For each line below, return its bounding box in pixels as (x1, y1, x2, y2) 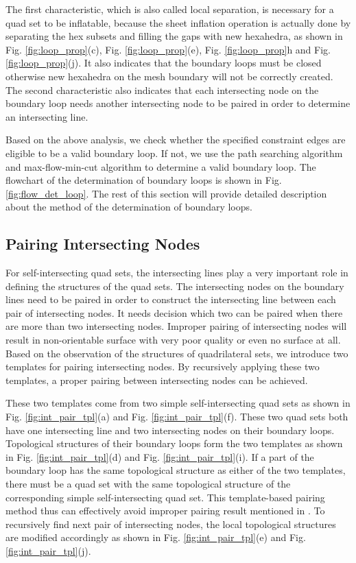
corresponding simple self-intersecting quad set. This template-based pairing (5, 490, 325, 504)
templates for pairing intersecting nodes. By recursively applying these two (5, 359, 320, 374)
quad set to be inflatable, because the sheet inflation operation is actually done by (5, 15, 351, 29)
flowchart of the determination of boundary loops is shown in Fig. (5, 173, 282, 187)
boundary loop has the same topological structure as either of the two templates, (5, 463, 346, 477)
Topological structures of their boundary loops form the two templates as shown (5, 436, 343, 451)
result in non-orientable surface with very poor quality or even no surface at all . (5, 333, 341, 347)
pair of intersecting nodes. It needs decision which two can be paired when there (5, 305, 343, 320)
